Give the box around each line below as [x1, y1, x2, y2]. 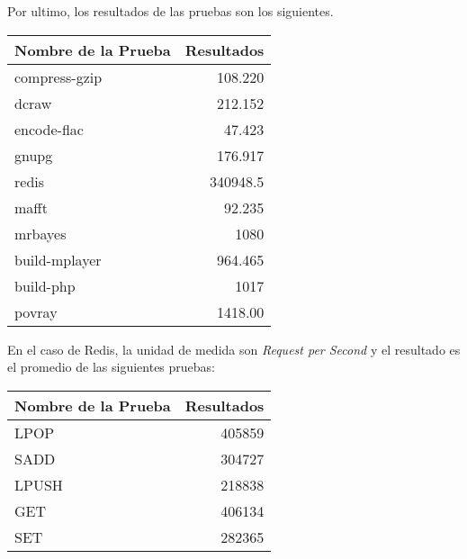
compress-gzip [14, 66, 103, 87]
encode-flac [14, 118, 84, 140]
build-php [14, 275, 76, 296]
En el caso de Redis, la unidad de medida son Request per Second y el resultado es [7, 339, 461, 358]
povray [14, 301, 58, 322]
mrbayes [14, 222, 67, 244]
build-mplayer [14, 248, 102, 270]
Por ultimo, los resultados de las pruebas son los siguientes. [7, 2, 334, 20]
